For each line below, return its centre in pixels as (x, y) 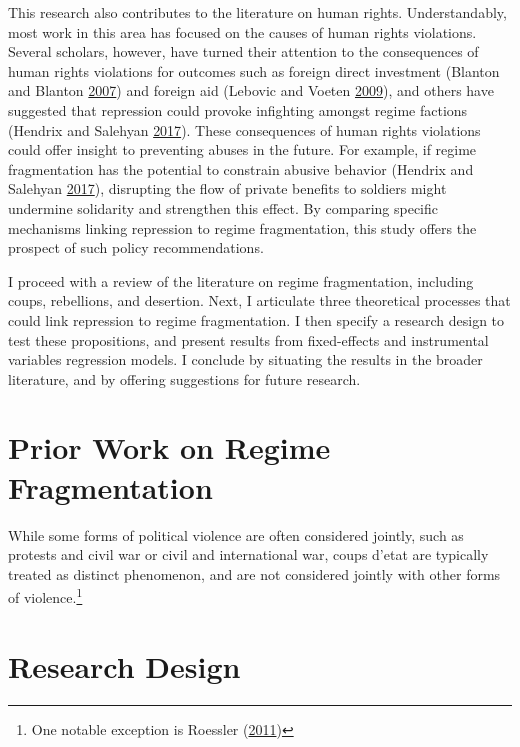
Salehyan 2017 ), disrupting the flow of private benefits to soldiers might (227, 188)
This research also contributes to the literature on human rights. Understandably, (257, 12)
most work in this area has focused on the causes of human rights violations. (242, 31)
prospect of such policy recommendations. (136, 247)
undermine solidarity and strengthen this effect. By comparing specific (223, 207)
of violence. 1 (45, 596)
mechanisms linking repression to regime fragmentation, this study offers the (242, 227)
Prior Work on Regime (169, 447)
